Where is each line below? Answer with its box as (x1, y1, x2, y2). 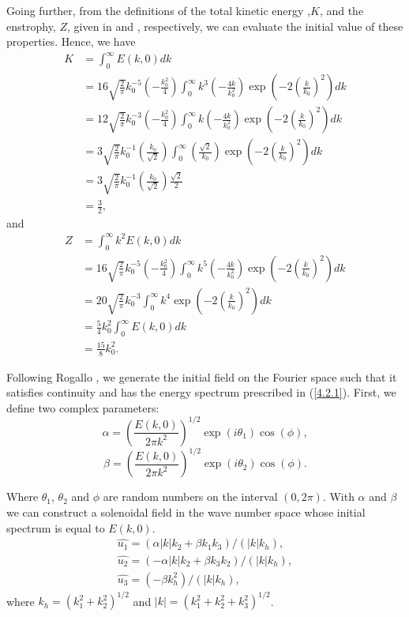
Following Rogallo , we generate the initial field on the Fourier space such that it (6, 368, 397, 385)
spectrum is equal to (6, 519, 105, 536)
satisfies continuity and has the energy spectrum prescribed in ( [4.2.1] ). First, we (6, 384, 396, 401)
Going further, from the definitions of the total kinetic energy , (6, 2, 310, 18)
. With (322, 488, 355, 505)
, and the (319, 2, 364, 18)
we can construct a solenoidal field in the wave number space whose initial (6, 503, 366, 520)
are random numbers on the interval (103, 488, 278, 505)
